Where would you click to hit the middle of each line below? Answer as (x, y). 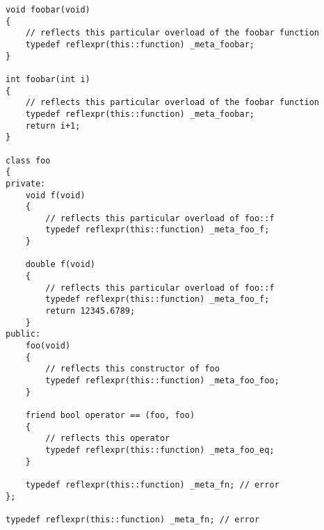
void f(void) (55, 195)
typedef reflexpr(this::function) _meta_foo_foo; (162, 380)
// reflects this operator (108, 439)
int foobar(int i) (48, 79)
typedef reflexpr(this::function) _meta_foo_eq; (160, 450)
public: (23, 334)
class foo (28, 160)
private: (26, 183)
